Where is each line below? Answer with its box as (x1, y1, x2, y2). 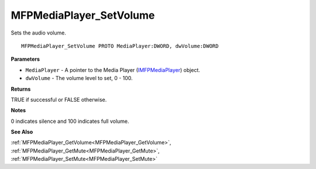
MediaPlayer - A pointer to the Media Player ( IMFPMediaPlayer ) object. (25, 66, 200, 73)
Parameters (11, 56, 40, 63)
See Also (11, 129, 33, 136)
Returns (11, 85, 31, 92)
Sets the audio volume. (11, 29, 67, 36)
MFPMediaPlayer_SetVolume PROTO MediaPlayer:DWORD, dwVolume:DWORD (21, 43, 219, 49)
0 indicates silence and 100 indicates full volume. (11, 118, 129, 125)
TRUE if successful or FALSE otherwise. (11, 96, 107, 103)
